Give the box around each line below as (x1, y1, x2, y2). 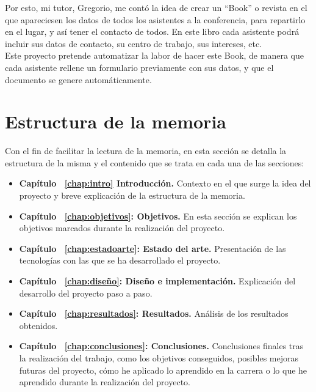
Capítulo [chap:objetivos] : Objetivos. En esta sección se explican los (19, 209, 297, 222)
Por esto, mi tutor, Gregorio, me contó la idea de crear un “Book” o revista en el (5, 1, 307, 13)
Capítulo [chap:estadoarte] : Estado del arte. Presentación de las (19, 242, 286, 254)
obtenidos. (19, 319, 58, 331)
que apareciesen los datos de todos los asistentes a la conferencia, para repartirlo (5, 13, 306, 26)
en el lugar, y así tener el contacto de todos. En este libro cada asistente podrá (5, 25, 300, 38)
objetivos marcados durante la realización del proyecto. (19, 221, 225, 234)
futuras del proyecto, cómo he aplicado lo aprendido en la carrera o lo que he (19, 363, 307, 376)
